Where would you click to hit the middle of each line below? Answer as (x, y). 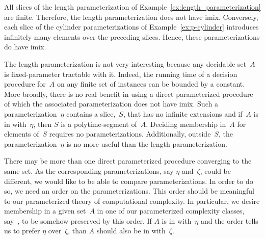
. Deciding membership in (186, 124)
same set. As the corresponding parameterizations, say (89, 170)
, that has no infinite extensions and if (183, 113)
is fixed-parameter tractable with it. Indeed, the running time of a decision (121, 74)
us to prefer (22, 231)
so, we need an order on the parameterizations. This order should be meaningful (129, 191)
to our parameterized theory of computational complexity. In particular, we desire (132, 201)
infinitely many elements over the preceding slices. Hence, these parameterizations (132, 36)
